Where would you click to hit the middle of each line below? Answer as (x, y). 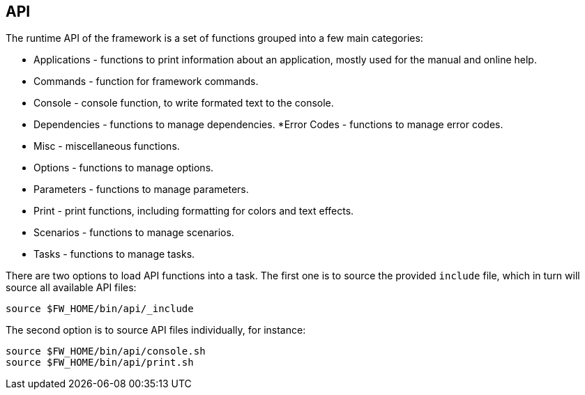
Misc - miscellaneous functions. (107, 146)
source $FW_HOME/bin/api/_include (100, 309)
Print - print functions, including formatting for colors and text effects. (194, 211)
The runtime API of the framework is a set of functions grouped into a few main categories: (214, 38)
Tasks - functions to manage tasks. (114, 254)
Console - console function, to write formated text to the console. (184, 103)
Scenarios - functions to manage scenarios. (134, 233)
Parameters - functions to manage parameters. (141, 189)
